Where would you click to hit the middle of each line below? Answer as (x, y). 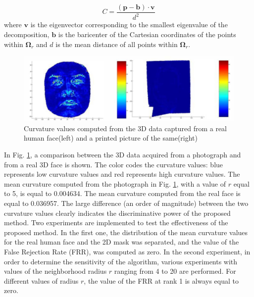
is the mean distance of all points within (117, 44)
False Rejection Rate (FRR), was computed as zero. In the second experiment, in (127, 251)
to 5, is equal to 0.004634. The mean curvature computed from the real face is (122, 193)
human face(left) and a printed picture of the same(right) (111, 138)
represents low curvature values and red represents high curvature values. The (122, 174)
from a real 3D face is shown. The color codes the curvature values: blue (114, 164)
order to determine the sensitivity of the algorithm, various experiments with (121, 261)
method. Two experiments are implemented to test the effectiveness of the (116, 223)
